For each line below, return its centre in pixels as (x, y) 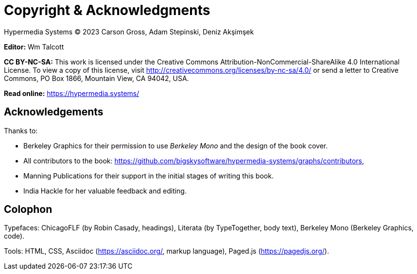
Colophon (28, 210)
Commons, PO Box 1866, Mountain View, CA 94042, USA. (96, 78)
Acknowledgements (54, 112)
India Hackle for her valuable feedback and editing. (105, 191)
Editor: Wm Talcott (34, 47)
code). (14, 236)
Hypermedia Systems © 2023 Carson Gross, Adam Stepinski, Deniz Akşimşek (129, 32)
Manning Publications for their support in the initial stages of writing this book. (148, 176)
